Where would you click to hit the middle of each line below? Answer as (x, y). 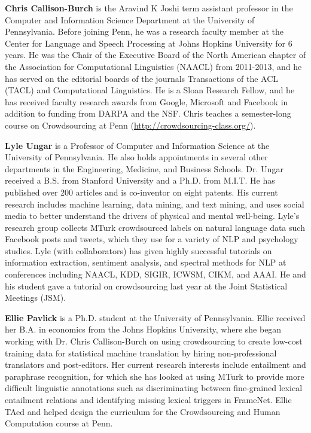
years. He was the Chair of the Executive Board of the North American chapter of (155, 55)
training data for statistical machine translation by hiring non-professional (141, 353)
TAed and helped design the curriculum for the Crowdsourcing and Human (143, 411)
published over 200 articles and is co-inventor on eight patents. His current (141, 192)
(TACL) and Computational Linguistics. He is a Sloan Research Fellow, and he (150, 90)
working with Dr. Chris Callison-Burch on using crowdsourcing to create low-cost (154, 341)
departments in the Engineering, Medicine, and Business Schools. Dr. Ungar (144, 168)
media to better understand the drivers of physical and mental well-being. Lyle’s (152, 216)
